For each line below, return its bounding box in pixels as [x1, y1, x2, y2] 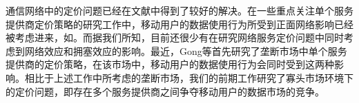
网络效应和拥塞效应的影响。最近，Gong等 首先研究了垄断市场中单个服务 [24, 43, 347, 58]
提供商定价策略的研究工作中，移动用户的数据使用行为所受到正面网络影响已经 [6, 16, 353, 31]
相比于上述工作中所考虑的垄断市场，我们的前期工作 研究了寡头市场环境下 [24, 70, 353, 84]
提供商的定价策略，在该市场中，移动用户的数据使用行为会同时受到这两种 [6, 57, 334, 71]
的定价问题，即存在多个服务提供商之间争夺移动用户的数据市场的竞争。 [6, 84, 324, 98]
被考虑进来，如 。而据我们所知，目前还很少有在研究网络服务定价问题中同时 [6, 30, 344, 45]
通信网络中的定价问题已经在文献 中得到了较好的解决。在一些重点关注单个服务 [6, 3, 353, 17]
